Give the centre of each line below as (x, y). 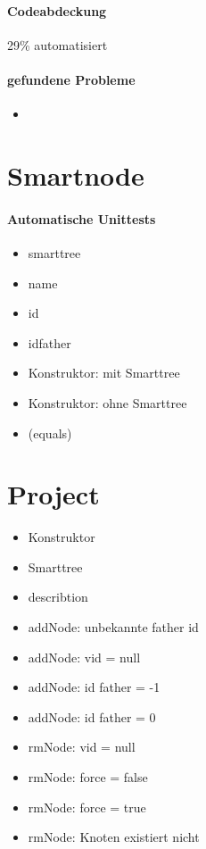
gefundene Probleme (71, 79)
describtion (58, 597)
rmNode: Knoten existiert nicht (114, 837)
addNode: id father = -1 (94, 687)
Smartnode (76, 175)
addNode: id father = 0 (92, 716)
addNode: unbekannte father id (113, 627)
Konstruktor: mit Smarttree (104, 373)
